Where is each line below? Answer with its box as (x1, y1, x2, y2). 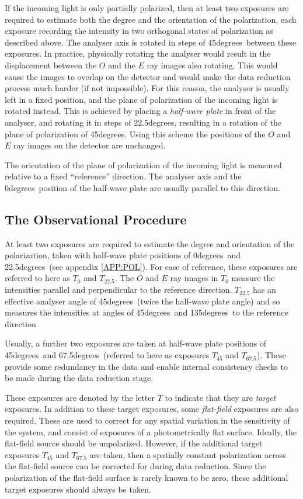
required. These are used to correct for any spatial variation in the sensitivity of (5, 414, 290, 427)
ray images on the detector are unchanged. (13, 139, 166, 151)
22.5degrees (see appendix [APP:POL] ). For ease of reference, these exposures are (5, 260, 298, 272)
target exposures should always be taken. (5, 483, 151, 495)
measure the (231, 272, 275, 284)
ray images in (170, 272, 218, 284)
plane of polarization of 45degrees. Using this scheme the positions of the (5, 127, 266, 140)
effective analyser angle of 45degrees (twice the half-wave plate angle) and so (5, 294, 280, 307)
